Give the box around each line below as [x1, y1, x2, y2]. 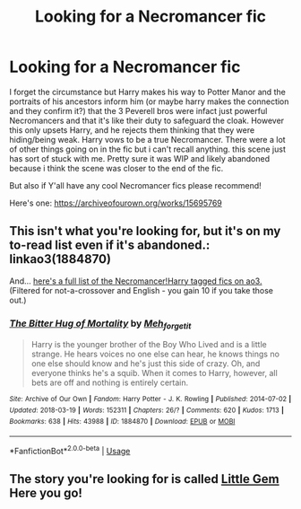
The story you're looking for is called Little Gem [9, 471, 279, 487]
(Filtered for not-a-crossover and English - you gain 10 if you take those [9, 285, 273, 295]
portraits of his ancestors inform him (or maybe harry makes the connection [9, 96, 289, 107]
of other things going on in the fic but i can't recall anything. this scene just [9, 144, 287, 154]
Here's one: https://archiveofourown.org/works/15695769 [9, 197, 222, 208]
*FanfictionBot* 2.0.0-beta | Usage [9, 444, 131, 456]
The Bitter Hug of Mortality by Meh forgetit [9, 317, 192, 331]
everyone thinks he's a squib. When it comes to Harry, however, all [30, 368, 278, 379]
